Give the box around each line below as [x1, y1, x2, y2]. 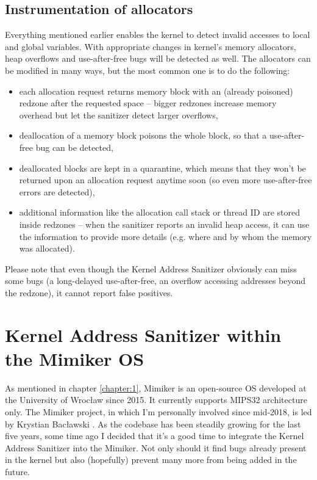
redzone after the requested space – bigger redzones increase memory [19, 96, 277, 109]
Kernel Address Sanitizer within [5, 322, 282, 347]
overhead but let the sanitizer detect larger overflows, [19, 108, 218, 121]
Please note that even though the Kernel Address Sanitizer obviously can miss [5, 262, 297, 275]
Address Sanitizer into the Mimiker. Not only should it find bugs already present [5, 441, 307, 454]
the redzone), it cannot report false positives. [5, 286, 173, 299]
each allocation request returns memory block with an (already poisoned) [19, 84, 293, 97]
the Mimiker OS [5, 346, 144, 371]
